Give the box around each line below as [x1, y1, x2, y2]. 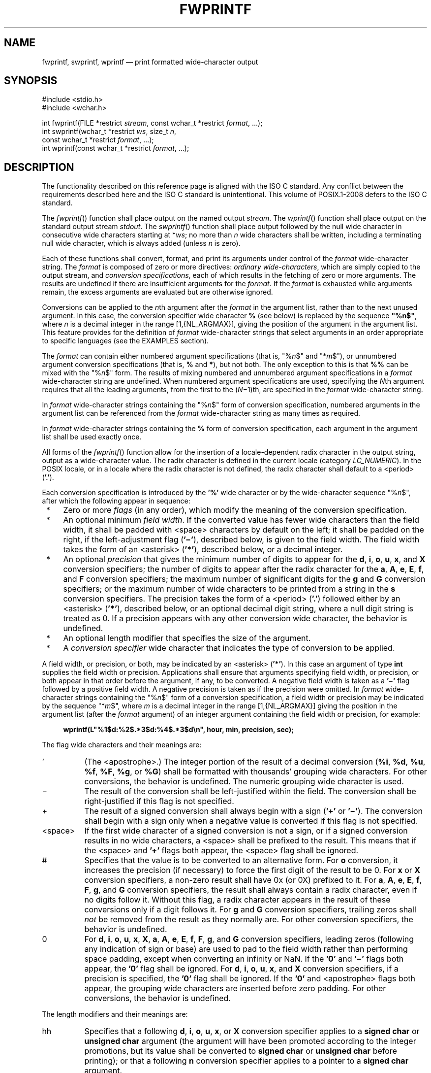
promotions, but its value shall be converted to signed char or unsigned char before [84, 1046, 397, 1056]
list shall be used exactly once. [42, 433, 142, 441]
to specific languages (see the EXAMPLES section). [42, 336, 209, 345]
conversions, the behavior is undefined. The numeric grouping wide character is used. [84, 776, 404, 787]
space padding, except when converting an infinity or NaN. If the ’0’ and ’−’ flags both [84, 954, 404, 964]
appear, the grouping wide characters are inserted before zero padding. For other [84, 983, 386, 994]
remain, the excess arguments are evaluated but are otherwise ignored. [42, 288, 273, 297]
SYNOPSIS [4, 74, 58, 87]
